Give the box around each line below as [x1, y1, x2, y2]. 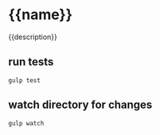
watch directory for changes [8, 98, 153, 112]
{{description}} [8, 32, 57, 42]
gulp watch [8, 119, 45, 127]
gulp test [8, 76, 41, 85]
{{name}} [8, 6, 73, 24]
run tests [8, 55, 54, 69]
